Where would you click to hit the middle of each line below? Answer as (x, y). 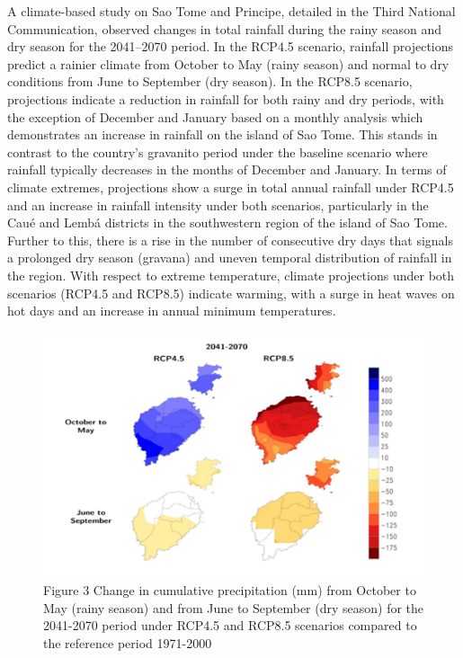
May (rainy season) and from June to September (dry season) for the (234, 607)
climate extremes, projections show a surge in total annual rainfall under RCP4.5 (231, 187)
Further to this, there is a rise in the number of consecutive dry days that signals (231, 240)
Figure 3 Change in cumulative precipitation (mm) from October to (230, 590)
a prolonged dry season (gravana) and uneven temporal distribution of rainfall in (230, 258)
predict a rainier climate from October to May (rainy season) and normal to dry (228, 63)
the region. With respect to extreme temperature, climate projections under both (231, 275)
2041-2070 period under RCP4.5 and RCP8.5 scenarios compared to (230, 625)
